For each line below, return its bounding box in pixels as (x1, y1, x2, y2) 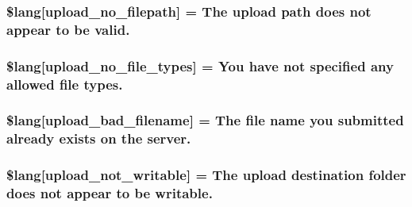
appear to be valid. (6, 19, 130, 39)
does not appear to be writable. (6, 183, 213, 203)
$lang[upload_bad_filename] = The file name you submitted (6, 110, 404, 130)
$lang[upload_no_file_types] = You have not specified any (6, 56, 394, 75)
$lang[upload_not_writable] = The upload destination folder (6, 165, 406, 185)
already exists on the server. (6, 128, 191, 148)
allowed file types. (6, 74, 123, 94)
